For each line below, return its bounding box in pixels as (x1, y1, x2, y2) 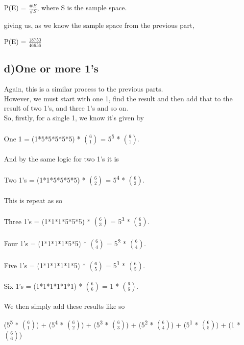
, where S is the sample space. (37, 2, 127, 12)
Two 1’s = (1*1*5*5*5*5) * (4, 175, 86, 184)
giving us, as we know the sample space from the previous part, (4, 20, 195, 30)
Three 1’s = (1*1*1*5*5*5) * (4, 216, 91, 226)
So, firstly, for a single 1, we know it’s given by (4, 112, 144, 122)
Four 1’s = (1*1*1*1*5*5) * (4, 238, 87, 248)
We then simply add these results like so (4, 301, 125, 311)
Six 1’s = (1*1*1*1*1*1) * (4, 280, 82, 291)
